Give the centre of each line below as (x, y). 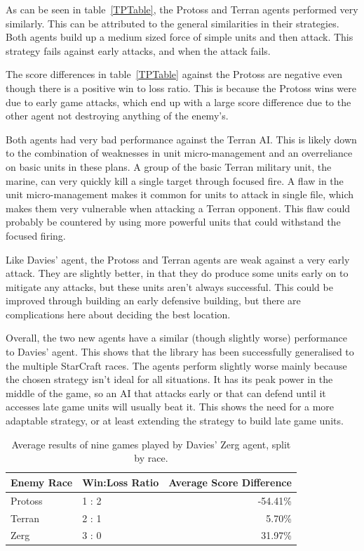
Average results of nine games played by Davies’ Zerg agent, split (151, 444)
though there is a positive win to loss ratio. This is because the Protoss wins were (181, 87)
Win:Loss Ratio (121, 482)
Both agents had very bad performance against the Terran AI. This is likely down (181, 139)
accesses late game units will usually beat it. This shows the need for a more (170, 407)
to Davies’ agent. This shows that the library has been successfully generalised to (180, 352)
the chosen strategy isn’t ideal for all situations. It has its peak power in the (169, 379)
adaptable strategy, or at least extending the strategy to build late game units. (175, 421)
